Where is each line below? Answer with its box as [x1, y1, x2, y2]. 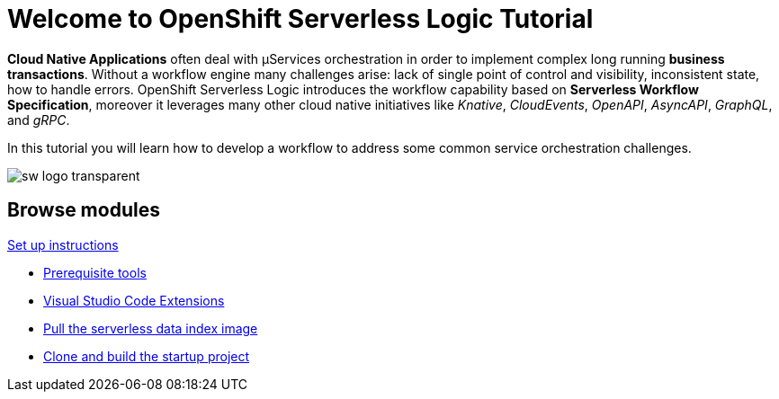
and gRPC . [7, 111, 70, 128]
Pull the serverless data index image [43, 320, 258, 336]
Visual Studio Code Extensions [43, 292, 225, 308]
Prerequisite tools [43, 264, 147, 280]
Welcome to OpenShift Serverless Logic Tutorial [7, 4, 594, 34]
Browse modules [7, 199, 160, 222]
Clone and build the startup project [43, 348, 250, 364]
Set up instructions [7, 236, 119, 253]
